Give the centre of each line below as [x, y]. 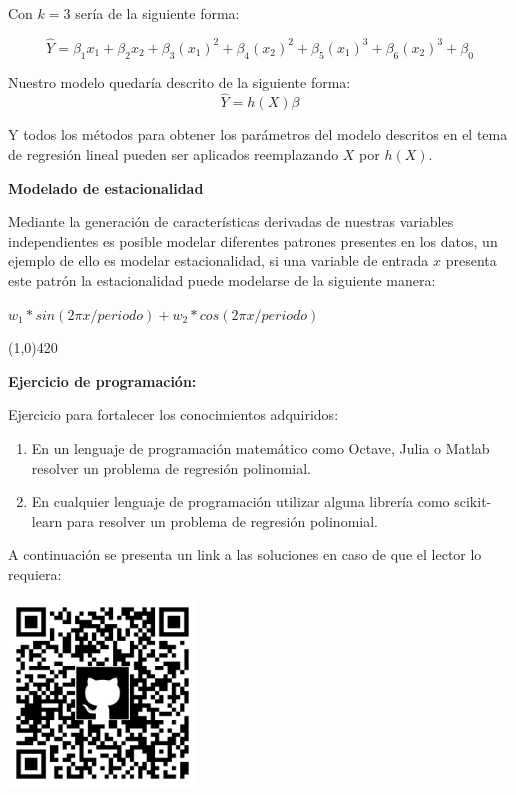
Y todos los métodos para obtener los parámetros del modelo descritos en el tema [258, 134]
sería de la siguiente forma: [157, 13]
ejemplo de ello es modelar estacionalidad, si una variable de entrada [218, 260]
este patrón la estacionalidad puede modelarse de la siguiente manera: [222, 279]
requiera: [35, 573]
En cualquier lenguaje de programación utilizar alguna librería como [240, 501]
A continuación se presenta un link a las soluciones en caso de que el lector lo [245, 554]
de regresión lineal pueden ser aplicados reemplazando [173, 154]
